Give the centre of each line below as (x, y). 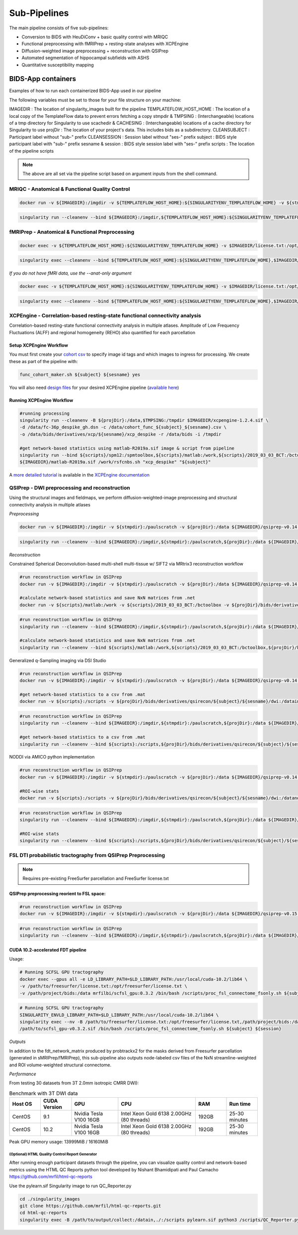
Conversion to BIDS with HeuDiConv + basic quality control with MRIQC (95, 37)
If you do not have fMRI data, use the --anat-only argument (70, 273)
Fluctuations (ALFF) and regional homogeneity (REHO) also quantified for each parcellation (102, 332)
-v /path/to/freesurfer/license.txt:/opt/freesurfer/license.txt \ (104, 986)
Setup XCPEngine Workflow (38, 345)
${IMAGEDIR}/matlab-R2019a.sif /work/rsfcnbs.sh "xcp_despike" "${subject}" (115, 462)
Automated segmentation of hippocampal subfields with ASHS (85, 58)
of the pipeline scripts (32, 151)
